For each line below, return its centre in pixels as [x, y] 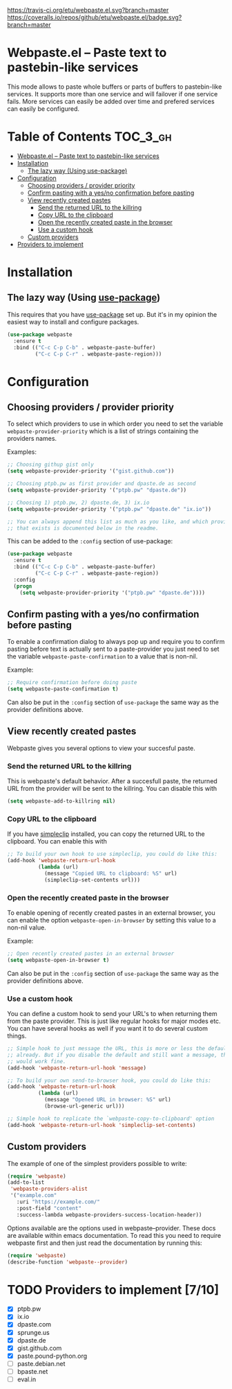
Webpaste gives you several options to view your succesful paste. [101, 748]
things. [17, 1036]
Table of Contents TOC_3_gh [89, 137]
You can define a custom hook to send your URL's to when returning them [112, 1014]
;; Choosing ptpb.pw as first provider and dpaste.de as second [101, 484]
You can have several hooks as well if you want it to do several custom [108, 1029]
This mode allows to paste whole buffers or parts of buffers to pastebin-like [115, 87]
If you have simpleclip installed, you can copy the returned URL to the [106, 834]
